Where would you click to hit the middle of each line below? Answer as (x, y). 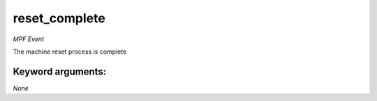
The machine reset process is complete (70, 52)
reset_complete (59, 18)
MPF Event (29, 39)
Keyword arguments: (60, 71)
